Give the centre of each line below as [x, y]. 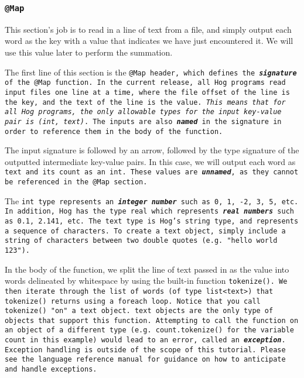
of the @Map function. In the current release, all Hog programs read [145, 83]
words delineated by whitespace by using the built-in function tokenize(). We [146, 281]
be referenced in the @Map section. [76, 182]
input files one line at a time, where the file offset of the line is [147, 92]
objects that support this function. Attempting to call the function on [152, 320]
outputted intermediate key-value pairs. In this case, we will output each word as [150, 161]
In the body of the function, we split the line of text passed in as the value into [147, 269]
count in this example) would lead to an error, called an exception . [145, 340]
